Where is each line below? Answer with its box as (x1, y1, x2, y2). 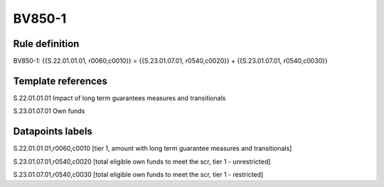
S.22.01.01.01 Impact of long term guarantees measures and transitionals (13, 93, 226, 102)
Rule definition (13, 38, 80, 50)
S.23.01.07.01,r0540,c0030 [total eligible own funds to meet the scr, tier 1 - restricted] (13, 171, 264, 179)
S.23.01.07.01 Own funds (13, 107, 85, 115)
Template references (13, 75, 108, 87)
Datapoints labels (13, 125, 92, 138)
